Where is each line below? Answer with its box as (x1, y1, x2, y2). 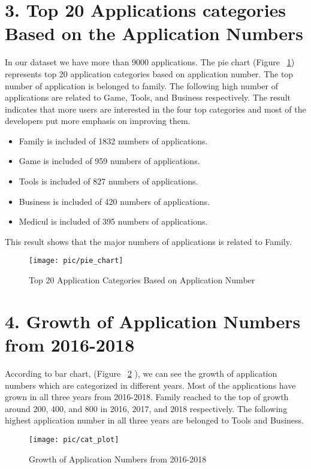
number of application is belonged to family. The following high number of (5, 79, 278, 92)
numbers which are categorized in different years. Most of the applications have (5, 379, 296, 391)
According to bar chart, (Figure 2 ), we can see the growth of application (5, 367, 277, 379)
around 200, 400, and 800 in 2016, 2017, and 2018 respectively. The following (5, 402, 288, 414)
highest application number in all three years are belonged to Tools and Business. (5, 414, 304, 426)
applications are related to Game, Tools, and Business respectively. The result (5, 91, 291, 104)
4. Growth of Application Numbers (5, 308, 301, 333)
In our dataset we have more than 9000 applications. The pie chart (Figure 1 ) (5, 56, 295, 68)
